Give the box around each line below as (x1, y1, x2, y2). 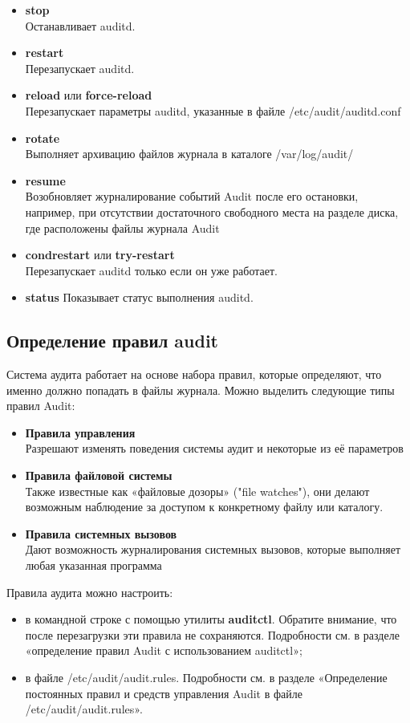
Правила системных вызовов (25, 525, 177, 542)
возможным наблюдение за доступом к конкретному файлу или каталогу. (25, 498, 384, 515)
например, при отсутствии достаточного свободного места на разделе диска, (25, 203, 399, 220)
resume (25, 172, 66, 189)
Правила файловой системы (25, 467, 173, 484)
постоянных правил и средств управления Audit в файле (25, 684, 302, 701)
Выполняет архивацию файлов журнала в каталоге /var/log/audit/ (25, 145, 354, 162)
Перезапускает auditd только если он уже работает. (25, 262, 278, 278)
